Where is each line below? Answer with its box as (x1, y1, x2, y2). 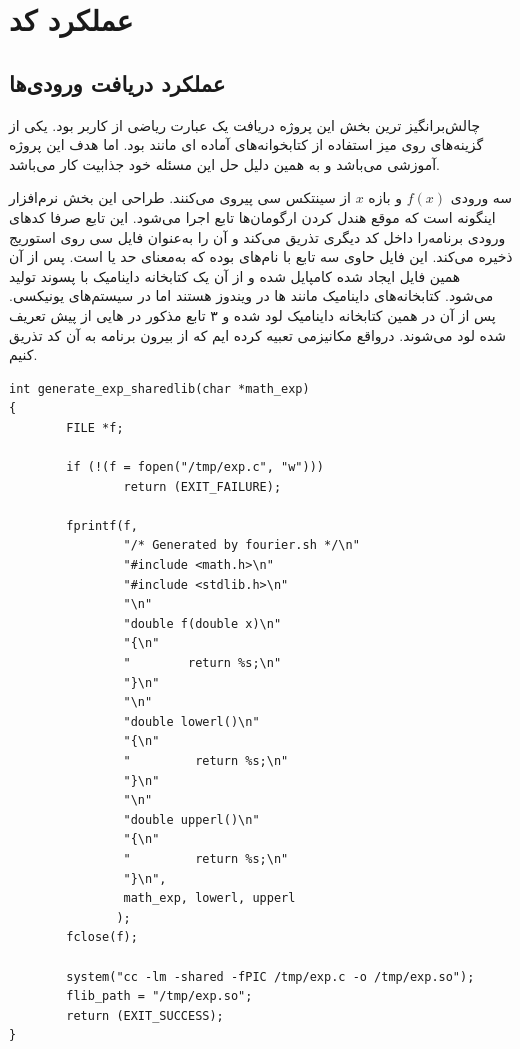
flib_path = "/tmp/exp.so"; (66, 989, 253, 1004)
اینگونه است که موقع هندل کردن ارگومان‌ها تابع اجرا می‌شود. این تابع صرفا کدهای (9, 206, 496, 227)
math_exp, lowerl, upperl (123, 891, 296, 906)
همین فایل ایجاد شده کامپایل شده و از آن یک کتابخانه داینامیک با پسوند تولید (9, 265, 461, 286)
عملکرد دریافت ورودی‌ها (9, 67, 226, 98)
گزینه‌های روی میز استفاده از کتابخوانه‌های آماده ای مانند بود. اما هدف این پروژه (9, 134, 484, 155)
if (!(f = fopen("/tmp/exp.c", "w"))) (66, 460, 324, 475)
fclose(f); (66, 930, 138, 945)
